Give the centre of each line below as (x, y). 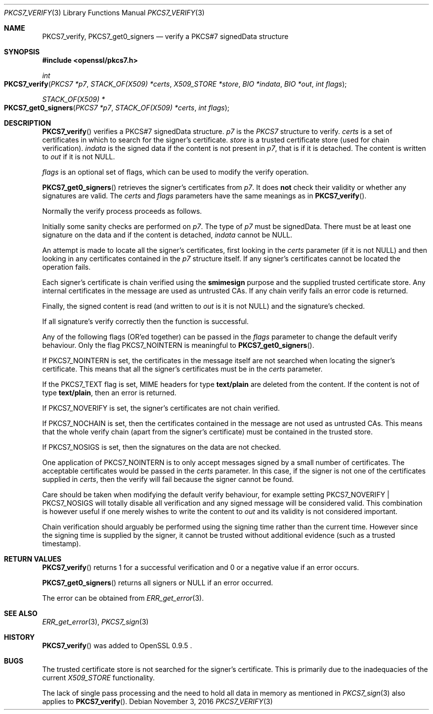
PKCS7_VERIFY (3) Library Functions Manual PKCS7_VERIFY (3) (104, 13)
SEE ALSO (21, 613)
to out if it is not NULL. (79, 157)
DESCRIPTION (28, 123)
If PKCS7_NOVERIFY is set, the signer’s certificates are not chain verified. (161, 408)
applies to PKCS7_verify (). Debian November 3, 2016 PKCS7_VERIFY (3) (157, 701)
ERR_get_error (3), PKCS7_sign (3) (95, 622)
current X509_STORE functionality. (99, 678)
